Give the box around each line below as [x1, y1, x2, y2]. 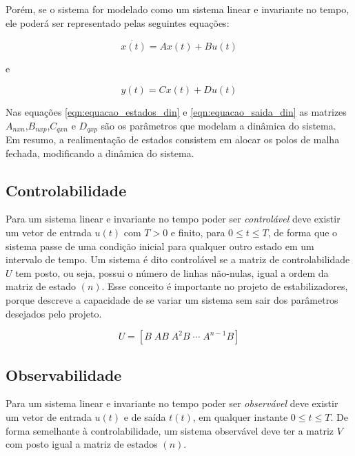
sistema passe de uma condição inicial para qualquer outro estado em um [6, 238, 314, 253]
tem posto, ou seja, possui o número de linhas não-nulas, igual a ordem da [15, 265, 329, 280]
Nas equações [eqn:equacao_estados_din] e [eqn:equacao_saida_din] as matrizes [6, 105, 347, 118]
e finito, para [170, 225, 225, 240]
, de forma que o [267, 225, 338, 240]
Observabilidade [6, 364, 122, 385]
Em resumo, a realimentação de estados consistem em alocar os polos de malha [6, 132, 340, 147]
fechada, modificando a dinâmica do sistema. [6, 145, 194, 160]
